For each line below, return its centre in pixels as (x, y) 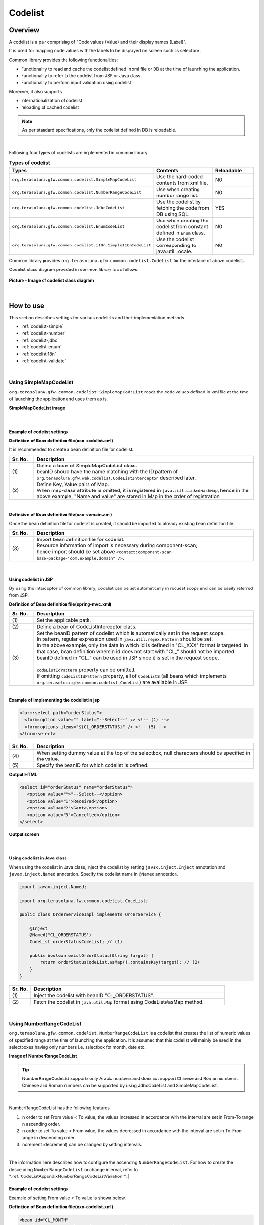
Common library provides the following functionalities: (64, 60)
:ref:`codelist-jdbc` (40, 340)
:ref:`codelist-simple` (42, 326)
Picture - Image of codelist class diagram (52, 281)
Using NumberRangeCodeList (45, 1023)
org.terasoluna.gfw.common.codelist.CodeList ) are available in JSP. (113, 682)
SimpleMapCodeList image (37, 408)
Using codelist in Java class (38, 858)
